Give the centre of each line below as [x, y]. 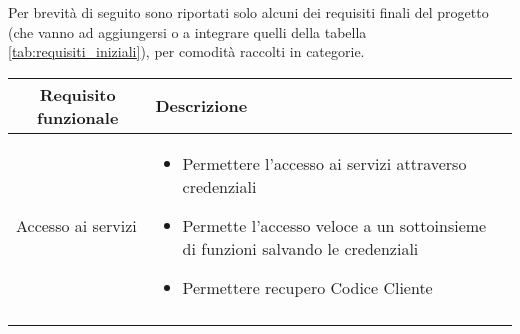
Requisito [77, 94]
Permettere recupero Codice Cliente [307, 287]
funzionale [78, 117]
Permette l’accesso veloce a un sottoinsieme [334, 225]
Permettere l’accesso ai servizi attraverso [324, 163]
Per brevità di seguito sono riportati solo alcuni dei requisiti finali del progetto [248, 12]
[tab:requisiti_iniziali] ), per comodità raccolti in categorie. [186, 51]
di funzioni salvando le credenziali [300, 248]
